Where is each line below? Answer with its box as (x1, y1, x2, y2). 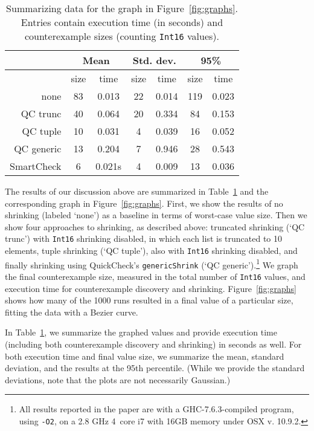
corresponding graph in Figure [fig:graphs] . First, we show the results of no (5, 196, 283, 209)
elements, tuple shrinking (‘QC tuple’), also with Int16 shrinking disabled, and (5, 244, 298, 257)
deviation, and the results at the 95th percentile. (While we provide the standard (5, 361, 305, 374)
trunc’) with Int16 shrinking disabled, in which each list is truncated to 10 (5, 232, 282, 245)
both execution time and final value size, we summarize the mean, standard (5, 349, 284, 362)
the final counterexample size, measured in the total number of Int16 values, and (5, 270, 306, 282)
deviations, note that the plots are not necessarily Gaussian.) (5, 373, 231, 386)
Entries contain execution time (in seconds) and (21, 15, 223, 29)
